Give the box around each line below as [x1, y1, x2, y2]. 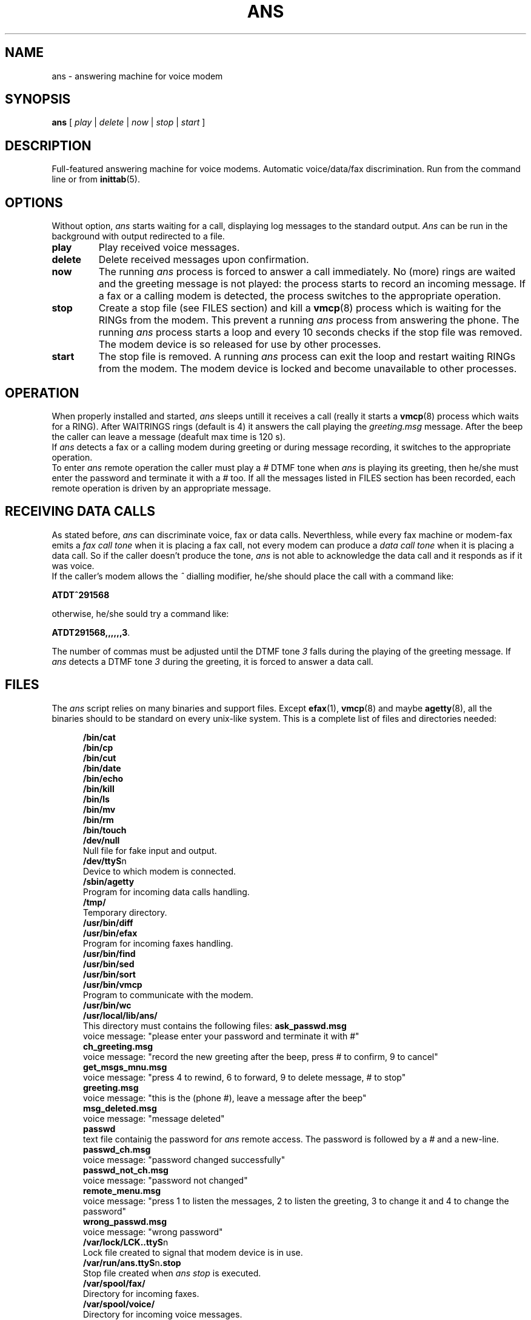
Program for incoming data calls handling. [83, 886, 250, 897]
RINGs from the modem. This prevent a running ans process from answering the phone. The [98, 314, 519, 327]
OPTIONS [5, 195, 63, 210]
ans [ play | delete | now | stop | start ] [52, 117, 205, 128]
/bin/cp [83, 742, 113, 753]
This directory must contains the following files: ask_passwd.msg [83, 1020, 347, 1031]
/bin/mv [83, 804, 116, 815]
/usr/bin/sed [83, 958, 135, 969]
